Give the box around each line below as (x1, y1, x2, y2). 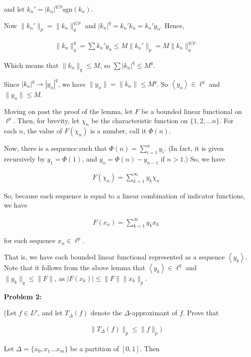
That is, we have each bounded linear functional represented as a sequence (4, 251, 225, 261)
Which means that (4, 60, 59, 70)
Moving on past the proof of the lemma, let (4, 106, 133, 116)
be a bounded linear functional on (141, 106, 242, 116)
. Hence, (160, 20, 185, 30)
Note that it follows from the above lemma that (4, 262, 145, 272)
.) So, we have (183, 154, 225, 163)
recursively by (4, 154, 45, 163)
